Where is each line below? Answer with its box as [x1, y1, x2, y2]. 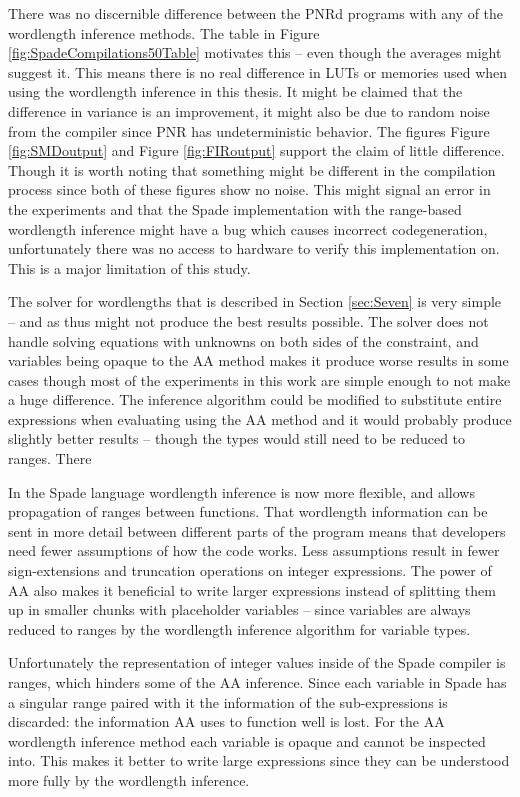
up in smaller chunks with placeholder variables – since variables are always [8, 599, 471, 620]
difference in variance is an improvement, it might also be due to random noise [8, 100, 490, 121]
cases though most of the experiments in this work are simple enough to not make [8, 369, 511, 390]
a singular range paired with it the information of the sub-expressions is [8, 691, 448, 712]
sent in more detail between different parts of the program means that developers [8, 520, 506, 541]
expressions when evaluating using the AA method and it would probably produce [8, 408, 512, 429]
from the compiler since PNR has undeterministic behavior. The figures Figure [8, 120, 490, 141]
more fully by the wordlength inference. [8, 769, 250, 790]
